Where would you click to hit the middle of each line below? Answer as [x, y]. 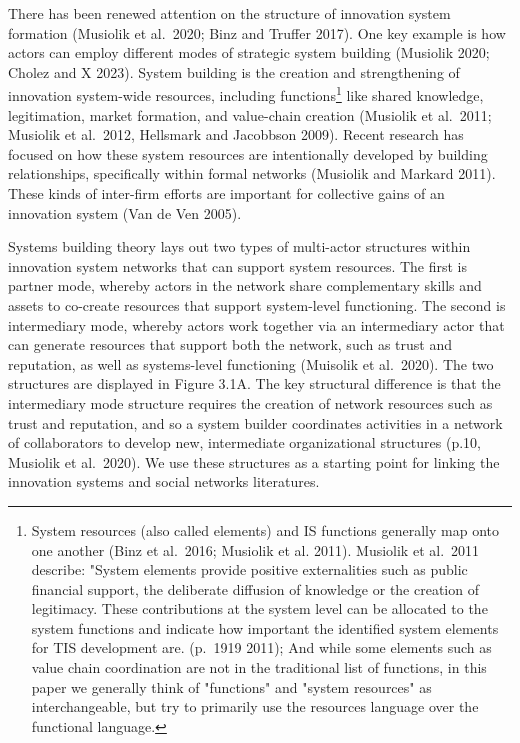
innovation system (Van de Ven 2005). [125, 212]
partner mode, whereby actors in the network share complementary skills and [245, 285]
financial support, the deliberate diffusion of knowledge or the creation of [255, 588]
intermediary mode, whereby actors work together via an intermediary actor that [256, 324]
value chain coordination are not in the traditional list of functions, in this [259, 667]
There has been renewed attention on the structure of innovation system [229, 13]
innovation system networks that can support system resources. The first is [238, 265]
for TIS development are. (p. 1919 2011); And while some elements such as [261, 647]
